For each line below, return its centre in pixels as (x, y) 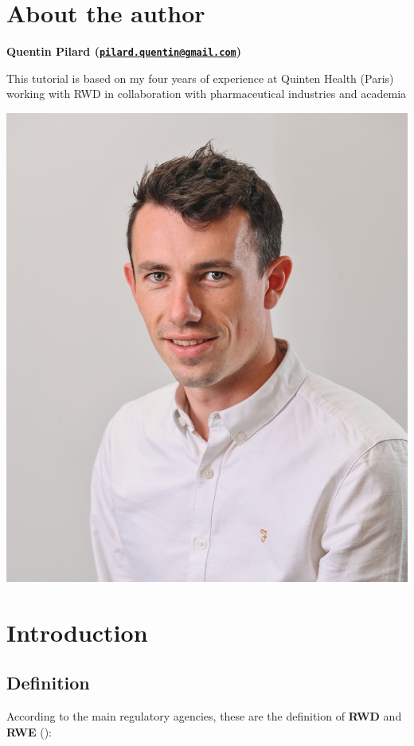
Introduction (77, 632)
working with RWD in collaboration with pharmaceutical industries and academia (207, 94)
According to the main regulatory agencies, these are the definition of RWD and (204, 716)
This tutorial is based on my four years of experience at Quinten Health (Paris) (200, 78)
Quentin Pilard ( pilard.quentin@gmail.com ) (124, 51)
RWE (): (29, 731)
